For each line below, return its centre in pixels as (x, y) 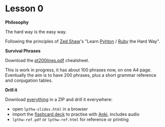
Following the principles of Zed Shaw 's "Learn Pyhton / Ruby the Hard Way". (82, 41)
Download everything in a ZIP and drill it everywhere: (59, 99)
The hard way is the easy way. (36, 32)
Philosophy (17, 22)
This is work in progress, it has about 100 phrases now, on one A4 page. (78, 70)
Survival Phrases (23, 51)
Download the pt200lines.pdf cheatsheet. (47, 60)
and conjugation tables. (29, 80)
